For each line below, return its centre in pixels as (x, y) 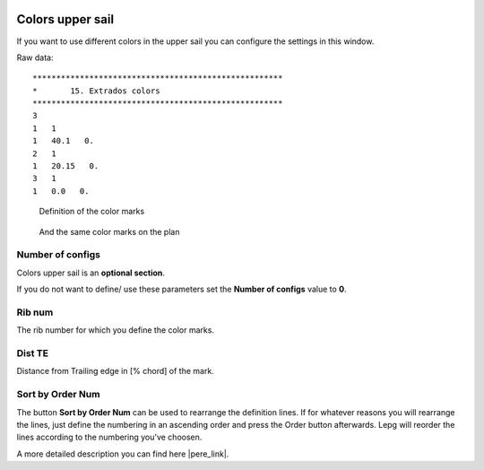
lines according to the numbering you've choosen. (109, 437)
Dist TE (33, 353)
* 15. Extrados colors (96, 91)
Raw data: (35, 57)
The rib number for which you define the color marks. (116, 330)
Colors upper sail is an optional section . (91, 273)
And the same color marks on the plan (109, 231)
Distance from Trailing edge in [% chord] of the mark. (115, 371)
